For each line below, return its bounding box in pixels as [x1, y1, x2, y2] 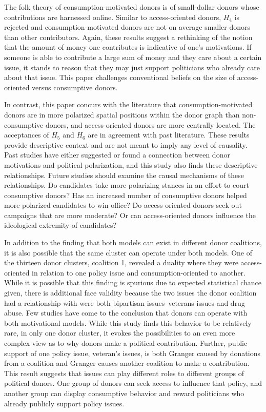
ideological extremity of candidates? [4, 220, 117, 230]
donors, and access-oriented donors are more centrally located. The [45, 119, 256, 130]
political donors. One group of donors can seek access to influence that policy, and [4, 378, 262, 388]
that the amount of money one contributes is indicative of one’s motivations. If [4, 42, 252, 52]
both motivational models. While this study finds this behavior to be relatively [4, 317, 252, 328]
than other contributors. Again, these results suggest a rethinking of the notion [4, 31, 253, 42]
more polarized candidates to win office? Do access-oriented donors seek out [4, 200, 242, 210]
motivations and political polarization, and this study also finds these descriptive [4, 159, 258, 170]
